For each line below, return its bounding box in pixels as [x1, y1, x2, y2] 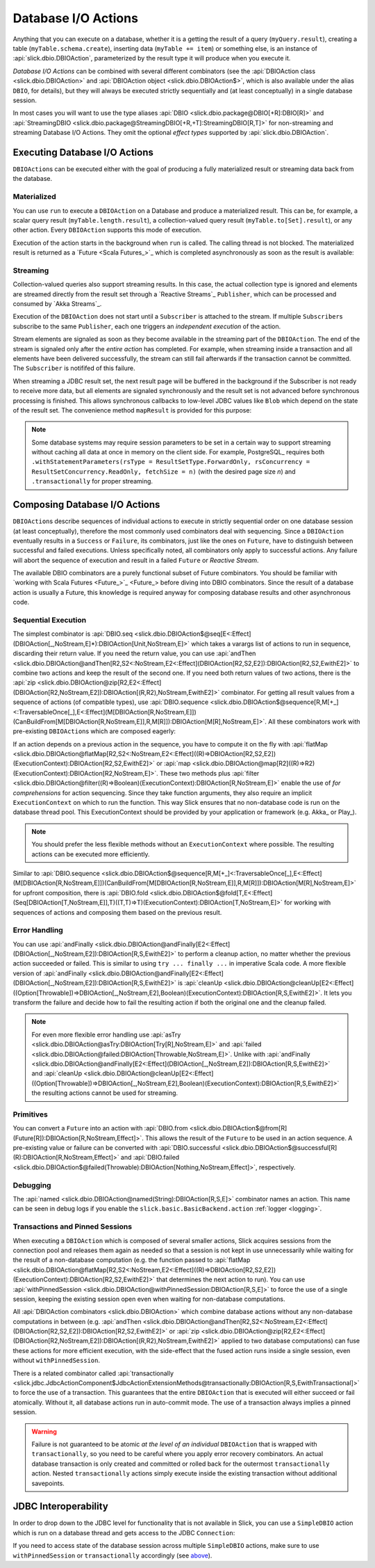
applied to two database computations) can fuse [221, 1336, 360, 1345]
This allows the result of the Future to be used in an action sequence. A [144, 1134, 353, 1142]
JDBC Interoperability [12, 1501, 109, 1512]
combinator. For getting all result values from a [221, 688, 355, 696]
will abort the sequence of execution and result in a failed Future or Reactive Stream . [12, 556, 260, 564]
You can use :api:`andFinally [12, 940, 94, 948]
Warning [31, 1427, 57, 1436]
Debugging [12, 1180, 51, 1190]
